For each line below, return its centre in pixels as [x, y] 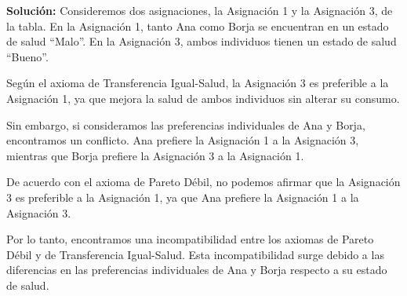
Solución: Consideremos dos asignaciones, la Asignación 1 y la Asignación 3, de [200, 10]
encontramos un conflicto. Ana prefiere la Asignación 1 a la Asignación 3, [183, 140]
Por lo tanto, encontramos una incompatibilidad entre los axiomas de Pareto [190, 239]
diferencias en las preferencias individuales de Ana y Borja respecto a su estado [197, 270]
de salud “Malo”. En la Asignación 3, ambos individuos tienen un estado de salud [202, 41]
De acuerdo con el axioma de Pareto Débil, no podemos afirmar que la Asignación [203, 182]
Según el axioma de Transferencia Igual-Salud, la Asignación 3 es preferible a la [198, 83]
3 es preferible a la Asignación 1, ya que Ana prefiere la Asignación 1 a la [183, 197]
